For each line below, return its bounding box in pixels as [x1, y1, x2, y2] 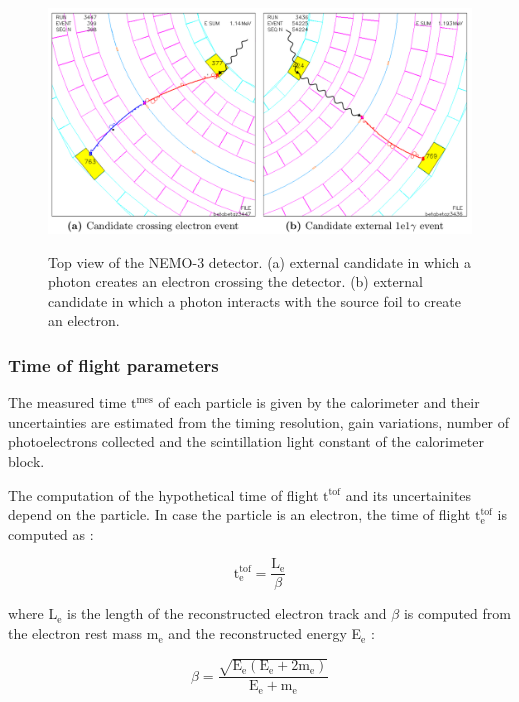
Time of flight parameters [8, 352, 219, 377]
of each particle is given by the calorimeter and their [158, 392, 480, 413]
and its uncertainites [345, 484, 472, 505]
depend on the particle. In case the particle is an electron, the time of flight [8, 504, 471, 525]
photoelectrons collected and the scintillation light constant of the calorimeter [8, 431, 484, 452]
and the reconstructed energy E [168, 623, 362, 644]
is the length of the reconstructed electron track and [67, 603, 387, 624]
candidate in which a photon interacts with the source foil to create [48, 290, 461, 311]
